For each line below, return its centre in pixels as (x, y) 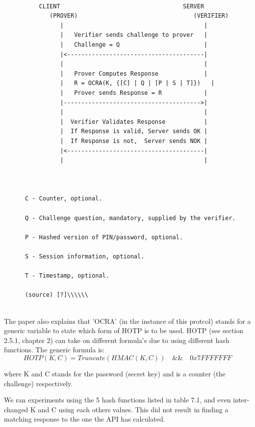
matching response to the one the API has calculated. (85, 419)
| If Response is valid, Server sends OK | (134, 131)
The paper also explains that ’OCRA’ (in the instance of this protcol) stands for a (127, 321)
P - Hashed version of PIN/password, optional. (104, 237)
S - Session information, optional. (85, 257)
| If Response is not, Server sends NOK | (134, 141)
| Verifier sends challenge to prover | (134, 35)
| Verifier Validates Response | (134, 122)
